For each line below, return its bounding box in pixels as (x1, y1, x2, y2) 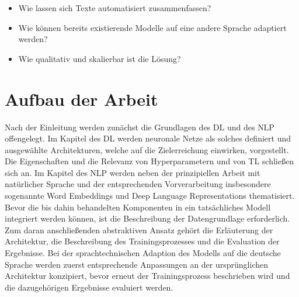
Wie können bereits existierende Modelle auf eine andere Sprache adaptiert (18, 21, 287, 33)
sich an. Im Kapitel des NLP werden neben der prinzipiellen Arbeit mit (5, 166, 260, 178)
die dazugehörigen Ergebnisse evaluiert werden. (5, 281, 173, 293)
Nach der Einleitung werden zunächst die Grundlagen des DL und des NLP (5, 120, 274, 133)
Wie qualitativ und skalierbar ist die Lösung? (18, 52, 181, 64)
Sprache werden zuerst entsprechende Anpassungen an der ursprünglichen (5, 258, 269, 270)
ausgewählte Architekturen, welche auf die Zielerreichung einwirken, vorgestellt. (5, 143, 289, 156)
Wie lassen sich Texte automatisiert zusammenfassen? (18, 2, 211, 13)
